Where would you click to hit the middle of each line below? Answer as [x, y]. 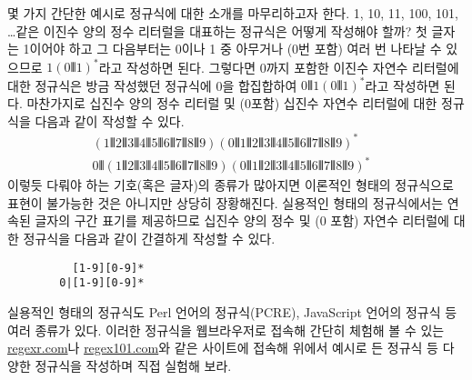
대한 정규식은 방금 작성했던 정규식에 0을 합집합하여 [152, 85]
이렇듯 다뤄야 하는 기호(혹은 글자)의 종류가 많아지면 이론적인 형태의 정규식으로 [231, 185]
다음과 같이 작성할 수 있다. [110, 120]
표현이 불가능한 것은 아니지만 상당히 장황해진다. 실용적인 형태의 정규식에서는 [226, 202]
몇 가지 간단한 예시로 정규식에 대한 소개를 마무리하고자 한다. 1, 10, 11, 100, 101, [233, 13]
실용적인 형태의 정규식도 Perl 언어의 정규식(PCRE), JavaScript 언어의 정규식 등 [232, 311]
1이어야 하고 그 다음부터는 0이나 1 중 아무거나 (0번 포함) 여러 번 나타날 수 [232, 49]
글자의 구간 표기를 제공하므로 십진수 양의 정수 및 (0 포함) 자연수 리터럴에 [242, 220]
